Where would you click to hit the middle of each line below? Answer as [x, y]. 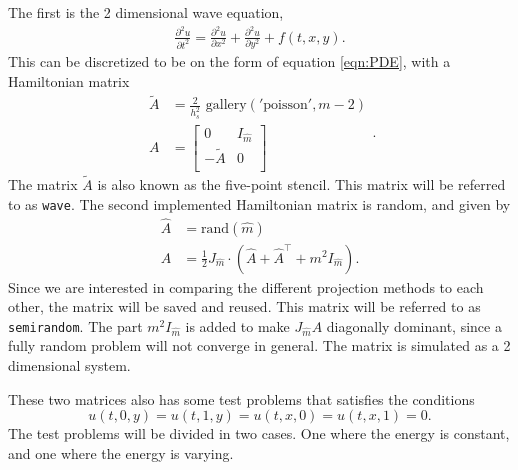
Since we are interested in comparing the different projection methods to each [246, 286]
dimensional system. [69, 365]
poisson [285, 105]
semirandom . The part [75, 325]
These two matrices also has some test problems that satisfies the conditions [241, 398]
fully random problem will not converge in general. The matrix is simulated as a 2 [259, 345]
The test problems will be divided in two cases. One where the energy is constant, [259, 433]
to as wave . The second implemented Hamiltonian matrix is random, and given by [259, 203]
